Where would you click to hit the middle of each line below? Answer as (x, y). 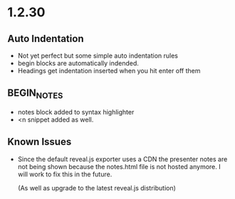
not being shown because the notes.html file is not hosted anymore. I (119, 166)
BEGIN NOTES (35, 94)
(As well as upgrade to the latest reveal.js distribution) (97, 188)
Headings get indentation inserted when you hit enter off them (109, 71)
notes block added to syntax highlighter (76, 112)
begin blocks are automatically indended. (78, 63)
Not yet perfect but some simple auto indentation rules (98, 55)
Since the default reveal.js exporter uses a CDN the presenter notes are (122, 159)
